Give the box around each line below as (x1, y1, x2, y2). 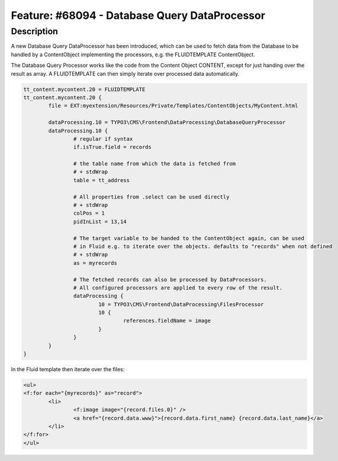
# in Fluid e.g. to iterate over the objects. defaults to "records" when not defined (73, 243, 333, 249)
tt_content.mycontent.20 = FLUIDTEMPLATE (23, 86, 146, 93)
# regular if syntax (73, 135, 133, 142)
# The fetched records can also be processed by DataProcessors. (73, 276, 268, 283)
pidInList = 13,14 (73, 218, 127, 225)
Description (11, 26, 59, 37)
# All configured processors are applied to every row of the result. (73, 284, 283, 291)
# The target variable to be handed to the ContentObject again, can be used (73, 235, 305, 242)
